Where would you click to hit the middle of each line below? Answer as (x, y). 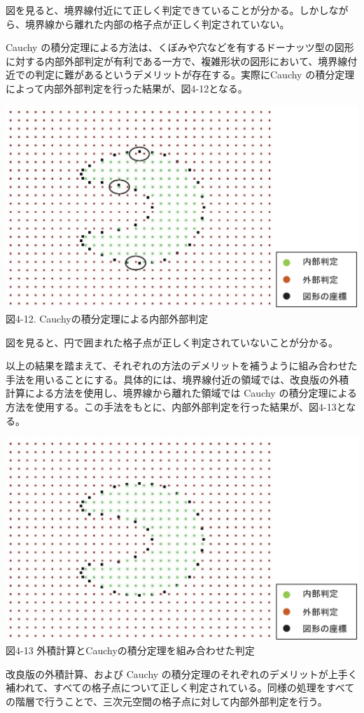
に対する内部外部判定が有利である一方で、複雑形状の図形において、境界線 (177, 61)
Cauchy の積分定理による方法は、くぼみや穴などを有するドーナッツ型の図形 (180, 47)
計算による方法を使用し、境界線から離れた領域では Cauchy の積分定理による (181, 393)
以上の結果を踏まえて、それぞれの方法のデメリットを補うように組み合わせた (182, 366)
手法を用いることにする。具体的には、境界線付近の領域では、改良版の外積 (177, 379)
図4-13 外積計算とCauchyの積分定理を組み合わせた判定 (130, 650)
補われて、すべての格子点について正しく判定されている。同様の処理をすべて (180, 687)
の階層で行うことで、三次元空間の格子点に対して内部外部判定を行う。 (167, 701)
